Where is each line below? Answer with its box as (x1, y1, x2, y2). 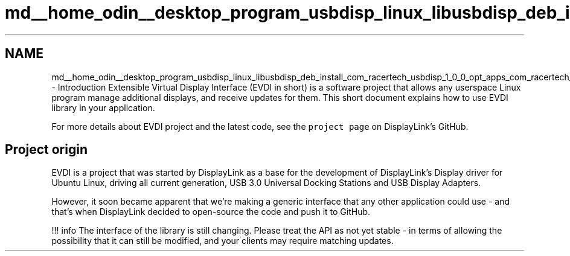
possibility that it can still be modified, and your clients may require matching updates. (51, 235, 394, 246)
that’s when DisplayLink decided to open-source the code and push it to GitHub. (51, 206, 371, 217)
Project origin (5, 142, 88, 158)
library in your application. (51, 102, 155, 113)
